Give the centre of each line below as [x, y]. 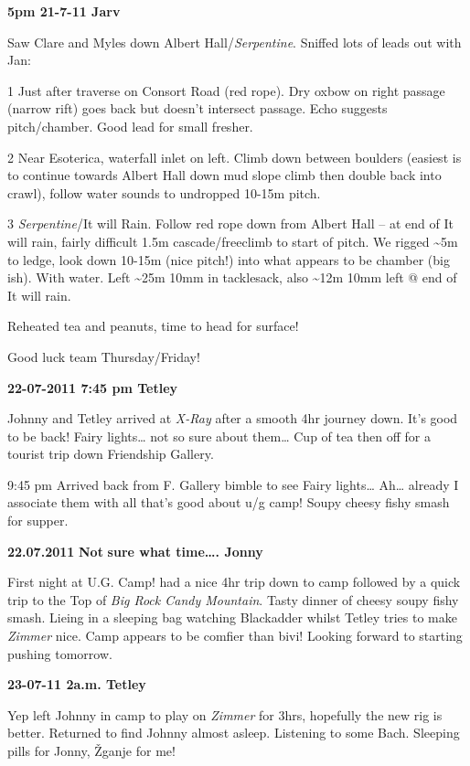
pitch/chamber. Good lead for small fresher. [130, 126]
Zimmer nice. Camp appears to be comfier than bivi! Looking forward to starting [235, 636]
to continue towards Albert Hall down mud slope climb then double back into [224, 175]
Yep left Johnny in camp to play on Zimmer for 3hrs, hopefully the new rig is [225, 714]
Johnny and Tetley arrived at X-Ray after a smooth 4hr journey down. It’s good [233, 418]
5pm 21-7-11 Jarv [64, 11]
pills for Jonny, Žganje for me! [91, 750]
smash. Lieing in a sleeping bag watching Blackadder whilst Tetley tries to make [232, 617]
